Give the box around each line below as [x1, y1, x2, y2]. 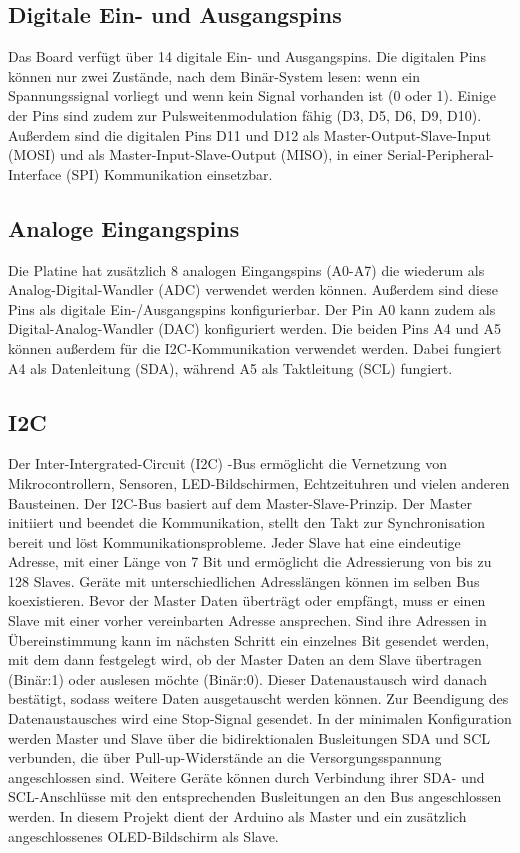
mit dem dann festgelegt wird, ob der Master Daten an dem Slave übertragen [8, 649, 482, 670]
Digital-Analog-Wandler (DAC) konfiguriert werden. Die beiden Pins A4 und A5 [8, 318, 502, 339]
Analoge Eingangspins [8, 212, 240, 243]
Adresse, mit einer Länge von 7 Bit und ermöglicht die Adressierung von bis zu [8, 551, 492, 572]
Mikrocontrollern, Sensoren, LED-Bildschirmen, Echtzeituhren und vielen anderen [8, 472, 510, 493]
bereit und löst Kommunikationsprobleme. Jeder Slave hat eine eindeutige [8, 531, 461, 552]
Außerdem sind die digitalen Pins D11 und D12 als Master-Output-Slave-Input [8, 124, 491, 145]
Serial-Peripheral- [387, 144, 494, 165]
